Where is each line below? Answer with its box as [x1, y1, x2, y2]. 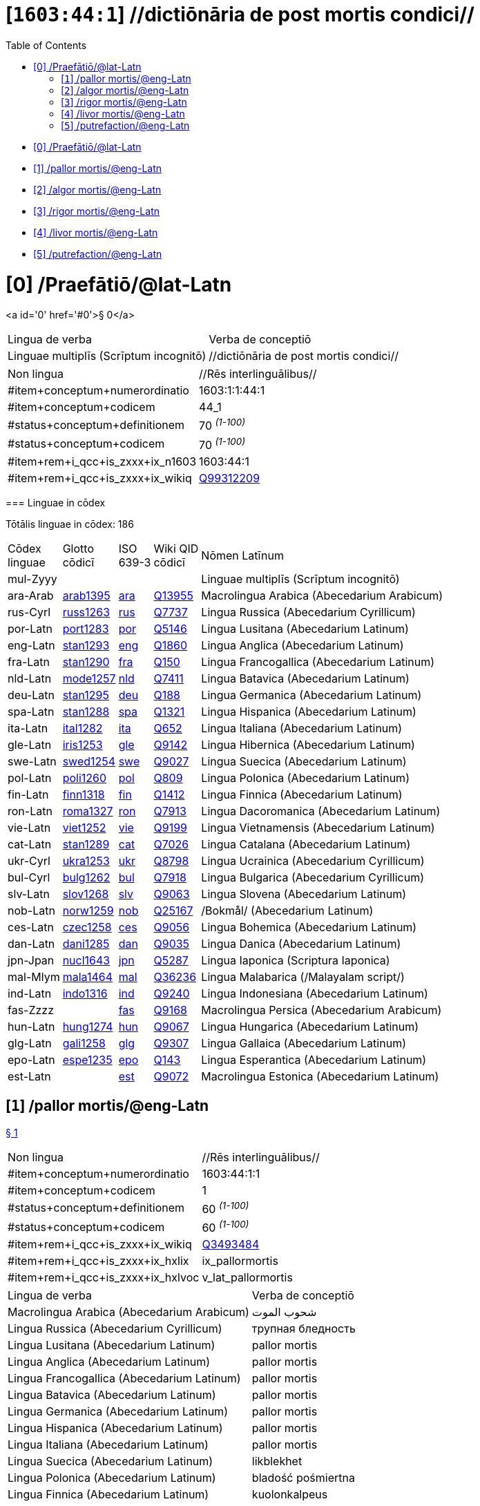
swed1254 [62, 754, 116, 768]
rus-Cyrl [8, 604, 51, 619]
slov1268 [62, 886, 109, 901]
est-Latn [8, 1069, 51, 1083]
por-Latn [8, 621, 52, 636]
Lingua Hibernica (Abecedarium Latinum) [201, 737, 415, 752]
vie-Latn [8, 820, 51, 835]
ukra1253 [62, 853, 110, 868]
